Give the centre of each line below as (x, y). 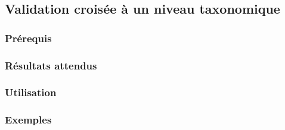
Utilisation (31, 92)
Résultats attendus (51, 65)
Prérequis (28, 38)
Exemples (28, 120)
